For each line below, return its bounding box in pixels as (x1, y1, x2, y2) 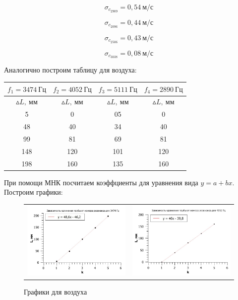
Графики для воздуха (24, 287, 87, 297)
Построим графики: (4, 187, 63, 197)
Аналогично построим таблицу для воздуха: (4, 65, 137, 75)
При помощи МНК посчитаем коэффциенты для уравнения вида (4, 177, 198, 187)
